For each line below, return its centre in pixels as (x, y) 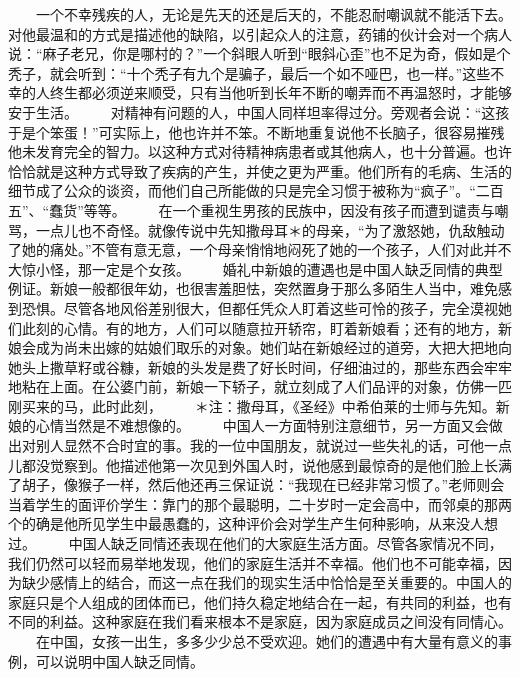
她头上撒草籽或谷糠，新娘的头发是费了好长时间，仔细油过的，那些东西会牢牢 (260, 366)
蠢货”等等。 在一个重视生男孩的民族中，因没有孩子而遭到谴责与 (272, 209)
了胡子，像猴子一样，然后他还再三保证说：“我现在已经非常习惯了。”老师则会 (256, 484)
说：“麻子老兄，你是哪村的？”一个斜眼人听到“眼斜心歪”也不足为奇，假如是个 (259, 53)
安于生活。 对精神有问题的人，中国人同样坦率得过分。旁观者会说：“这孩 (259, 111)
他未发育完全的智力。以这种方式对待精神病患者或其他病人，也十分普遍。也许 (260, 151)
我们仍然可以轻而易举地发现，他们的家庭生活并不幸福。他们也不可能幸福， (253, 562)
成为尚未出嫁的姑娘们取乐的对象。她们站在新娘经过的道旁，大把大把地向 (273, 347)
